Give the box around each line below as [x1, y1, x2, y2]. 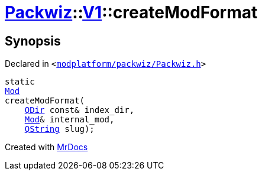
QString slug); [24, 124, 95, 134]
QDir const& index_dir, [24, 105, 135, 115]
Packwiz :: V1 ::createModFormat [5, 2, 258, 22]
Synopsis [5, 33, 61, 48]
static [5, 77, 35, 87]
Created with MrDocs [5, 142, 88, 153]
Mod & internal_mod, [24, 115, 115, 125]
